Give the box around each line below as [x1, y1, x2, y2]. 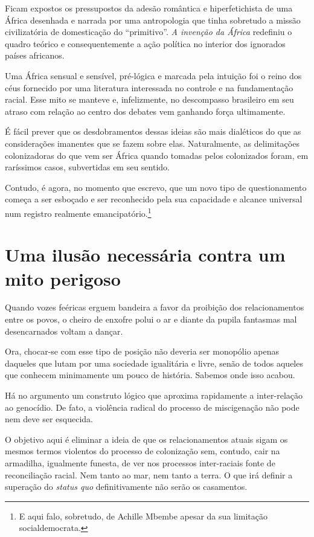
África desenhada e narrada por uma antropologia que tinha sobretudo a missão [5, 13, 301, 26]
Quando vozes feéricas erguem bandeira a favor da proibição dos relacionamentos [5, 301, 304, 314]
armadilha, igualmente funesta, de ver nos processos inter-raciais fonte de [5, 457, 275, 469]
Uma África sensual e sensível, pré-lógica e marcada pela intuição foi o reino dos [5, 69, 302, 82]
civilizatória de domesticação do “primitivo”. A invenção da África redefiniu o [5, 25, 292, 38]
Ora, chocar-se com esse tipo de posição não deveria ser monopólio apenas [5, 345, 280, 358]
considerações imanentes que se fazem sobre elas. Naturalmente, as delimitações [5, 137, 300, 149]
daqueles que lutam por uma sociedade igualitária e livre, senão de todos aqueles [5, 356, 303, 369]
